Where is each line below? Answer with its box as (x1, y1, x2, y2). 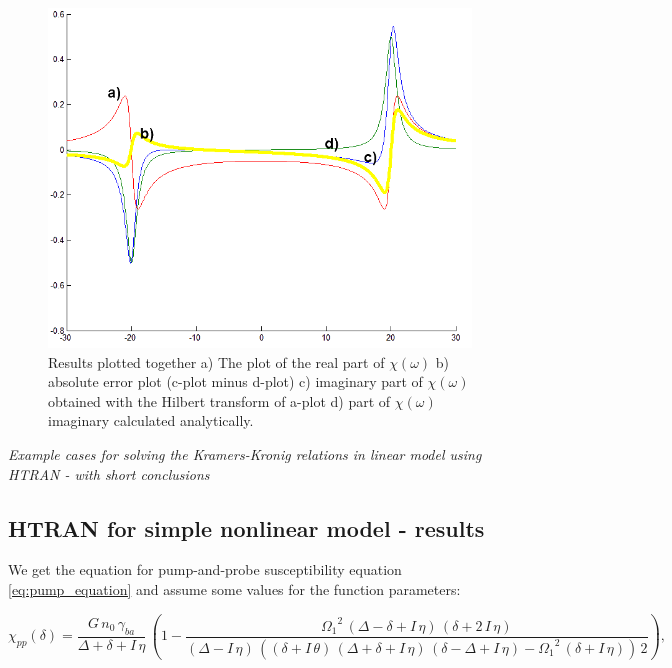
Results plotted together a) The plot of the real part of (48, 351, 385, 372)
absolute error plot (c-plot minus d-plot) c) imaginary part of (48, 371, 423, 392)
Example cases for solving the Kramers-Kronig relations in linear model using (8, 444, 482, 465)
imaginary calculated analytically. (48, 410, 254, 431)
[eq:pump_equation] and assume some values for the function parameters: (8, 579, 461, 600)
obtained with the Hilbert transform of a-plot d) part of (48, 390, 391, 411)
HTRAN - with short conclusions (8, 463, 210, 484)
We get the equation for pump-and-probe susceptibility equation (8, 559, 402, 580)
